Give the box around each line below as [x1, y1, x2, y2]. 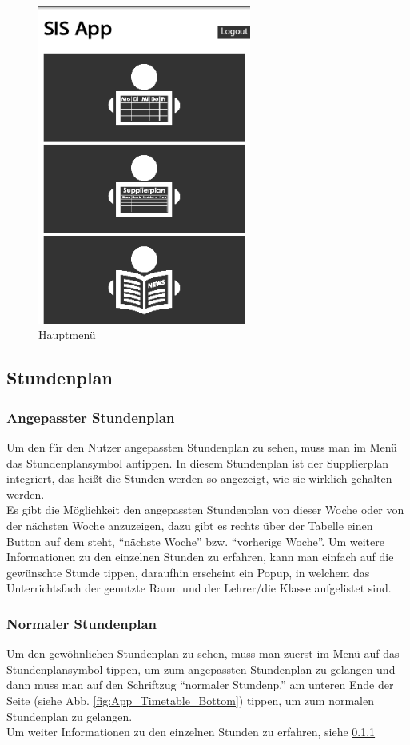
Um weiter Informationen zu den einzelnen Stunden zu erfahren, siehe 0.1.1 [6, 723, 376, 740]
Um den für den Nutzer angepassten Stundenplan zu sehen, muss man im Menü [6, 439, 397, 456]
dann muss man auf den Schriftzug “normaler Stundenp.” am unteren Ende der [6, 676, 394, 693]
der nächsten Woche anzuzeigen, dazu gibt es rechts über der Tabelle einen [6, 517, 373, 533]
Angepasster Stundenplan [6, 407, 175, 427]
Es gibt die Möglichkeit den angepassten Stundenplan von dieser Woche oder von [6, 501, 404, 518]
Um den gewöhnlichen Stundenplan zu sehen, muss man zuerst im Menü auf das [6, 645, 400, 662]
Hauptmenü [38, 326, 96, 343]
